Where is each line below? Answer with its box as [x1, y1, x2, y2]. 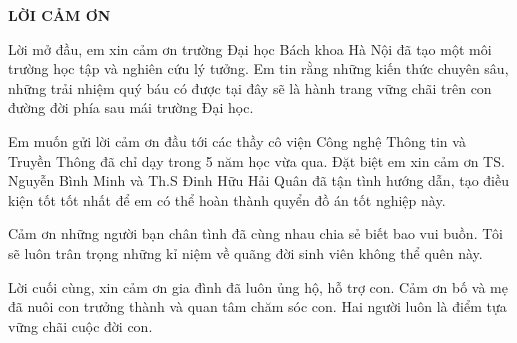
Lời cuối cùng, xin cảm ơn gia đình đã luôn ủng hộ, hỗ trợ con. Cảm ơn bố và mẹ [8, 276, 508, 297]
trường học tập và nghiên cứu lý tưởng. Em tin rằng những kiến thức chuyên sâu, [8, 58, 509, 79]
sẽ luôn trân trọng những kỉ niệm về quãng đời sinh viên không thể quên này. [8, 242, 483, 263]
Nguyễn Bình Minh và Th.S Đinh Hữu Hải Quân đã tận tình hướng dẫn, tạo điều [8, 170, 509, 191]
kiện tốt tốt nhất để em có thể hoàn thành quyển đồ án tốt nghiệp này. [8, 189, 446, 210]
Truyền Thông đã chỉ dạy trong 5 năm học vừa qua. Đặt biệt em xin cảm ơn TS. [8, 150, 505, 171]
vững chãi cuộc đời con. [8, 315, 153, 336]
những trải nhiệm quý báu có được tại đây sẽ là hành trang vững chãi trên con [8, 77, 492, 98]
